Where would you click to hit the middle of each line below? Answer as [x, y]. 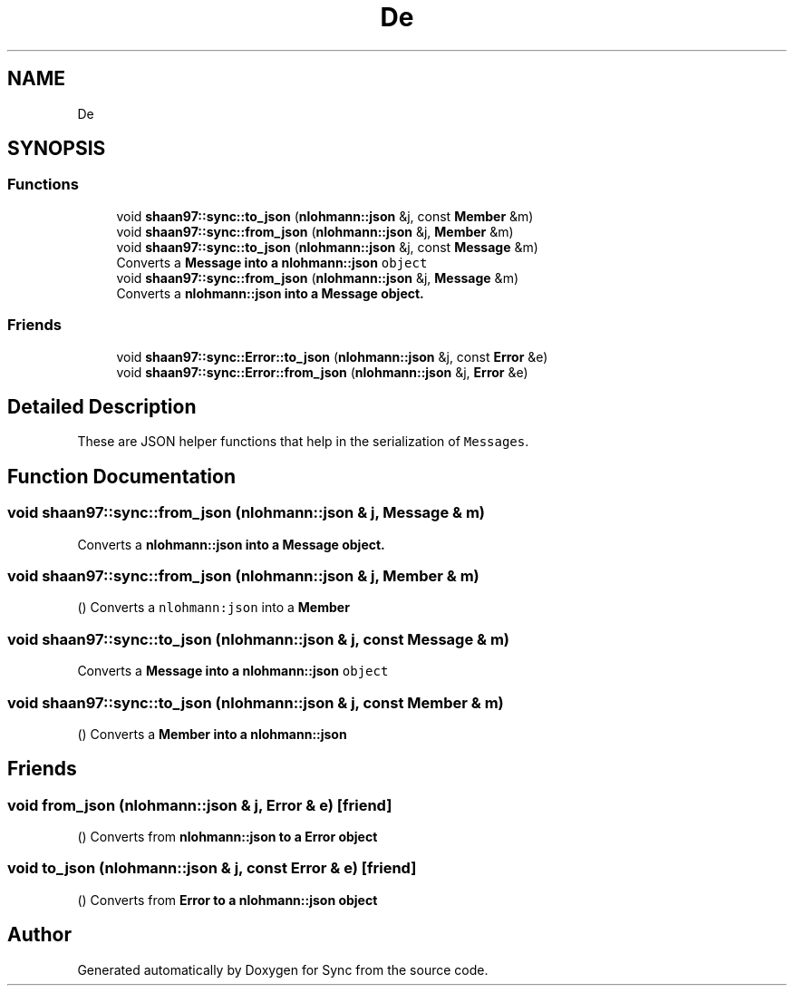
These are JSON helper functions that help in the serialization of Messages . [303, 442]
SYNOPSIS [57, 149]
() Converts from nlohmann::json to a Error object [228, 837]
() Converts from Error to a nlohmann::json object [228, 900]
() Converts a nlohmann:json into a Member [213, 608]
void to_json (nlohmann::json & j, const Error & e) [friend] [212, 868]
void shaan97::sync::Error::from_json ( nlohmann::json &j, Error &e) [322, 372]
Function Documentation [121, 476]
